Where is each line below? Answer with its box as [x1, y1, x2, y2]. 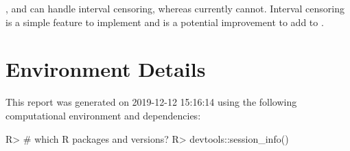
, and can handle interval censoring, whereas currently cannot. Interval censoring [5, 1, 345, 15]
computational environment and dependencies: [5, 108, 201, 122]
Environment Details [5, 55, 206, 83]
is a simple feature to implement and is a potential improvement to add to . [5, 14, 324, 29]
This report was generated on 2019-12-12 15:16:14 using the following [5, 95, 297, 109]
